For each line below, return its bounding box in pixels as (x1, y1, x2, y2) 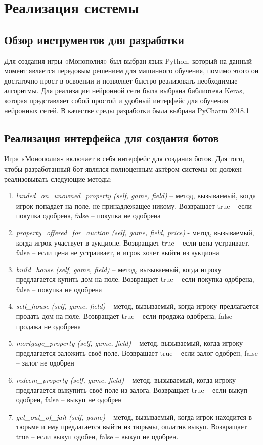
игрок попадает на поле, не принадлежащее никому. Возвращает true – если (16, 200, 252, 211)
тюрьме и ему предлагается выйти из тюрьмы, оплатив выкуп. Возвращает (16, 421, 247, 432)
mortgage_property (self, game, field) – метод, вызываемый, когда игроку (16, 338, 243, 348)
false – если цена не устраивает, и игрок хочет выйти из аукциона (16, 247, 220, 258)
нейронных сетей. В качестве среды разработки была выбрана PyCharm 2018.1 (4, 105, 249, 115)
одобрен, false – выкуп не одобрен (16, 394, 122, 405)
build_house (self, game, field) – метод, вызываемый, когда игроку (16, 264, 222, 274)
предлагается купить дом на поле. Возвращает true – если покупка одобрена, (16, 274, 254, 285)
